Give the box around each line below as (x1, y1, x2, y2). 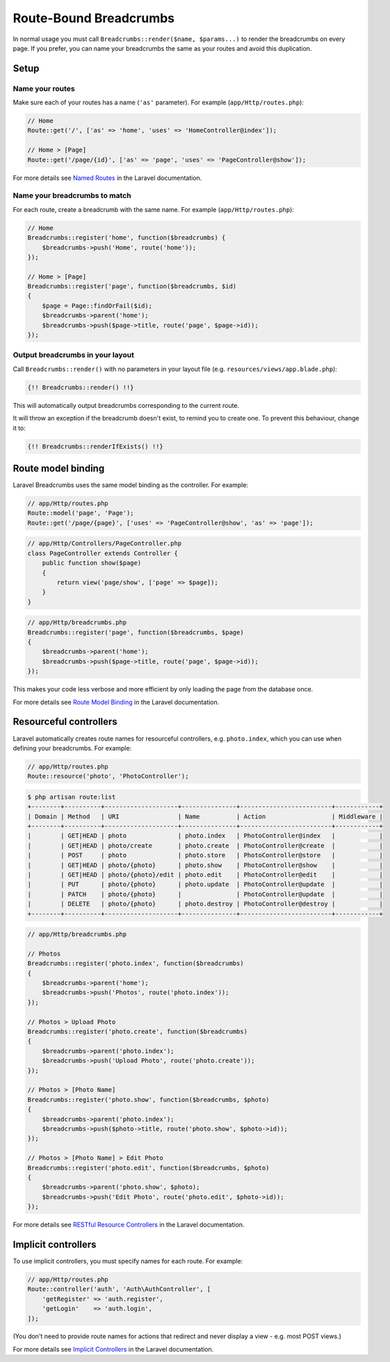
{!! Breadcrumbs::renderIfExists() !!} (27, 442, 163, 450)
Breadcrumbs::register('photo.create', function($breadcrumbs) (27, 1028, 248, 1035)
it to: (13, 424, 26, 432)
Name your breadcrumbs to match (13, 191, 131, 201)
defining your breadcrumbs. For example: (13, 744, 132, 752)
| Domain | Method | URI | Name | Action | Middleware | (27, 812, 384, 820)
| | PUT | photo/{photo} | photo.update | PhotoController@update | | (27, 880, 384, 889)
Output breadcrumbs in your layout (13, 350, 135, 360)
